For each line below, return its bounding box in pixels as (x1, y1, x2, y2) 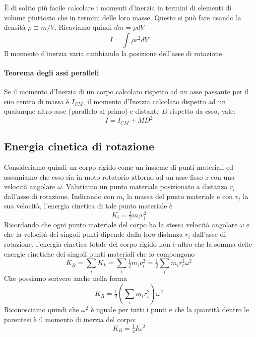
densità (4, 22, 26, 32)
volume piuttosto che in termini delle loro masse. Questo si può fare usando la (4, 12, 242, 22)
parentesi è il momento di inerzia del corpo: (4, 314, 136, 324)
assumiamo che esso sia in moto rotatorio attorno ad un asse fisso (4, 171, 203, 182)
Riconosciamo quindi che (4, 304, 79, 315)
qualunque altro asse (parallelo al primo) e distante (4, 106, 160, 116)
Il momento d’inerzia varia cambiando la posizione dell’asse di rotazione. (4, 48, 224, 58)
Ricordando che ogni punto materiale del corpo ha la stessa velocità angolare (4, 219, 238, 229)
